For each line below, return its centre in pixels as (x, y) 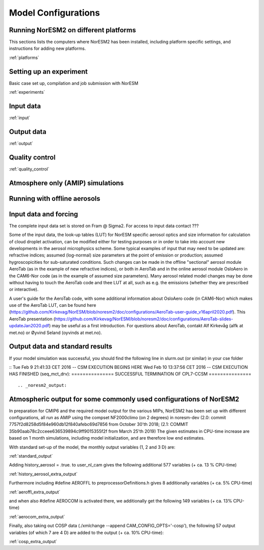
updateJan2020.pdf (29, 326)
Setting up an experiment (48, 72)
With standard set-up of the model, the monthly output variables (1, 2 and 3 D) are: (92, 447)
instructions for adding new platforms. (47, 48)
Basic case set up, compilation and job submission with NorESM (74, 83)
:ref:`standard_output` (31, 456)
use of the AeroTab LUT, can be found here (53, 305)
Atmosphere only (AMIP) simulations (66, 183)
